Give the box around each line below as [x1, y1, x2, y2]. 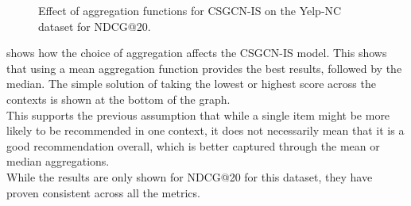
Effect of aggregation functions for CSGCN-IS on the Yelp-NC [38, 2, 342, 18]
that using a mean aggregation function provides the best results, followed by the [6, 59, 402, 76]
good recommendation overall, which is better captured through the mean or [6, 137, 380, 154]
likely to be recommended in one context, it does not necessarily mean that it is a [6, 122, 405, 139]
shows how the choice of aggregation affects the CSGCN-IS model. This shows [6, 44, 387, 61]
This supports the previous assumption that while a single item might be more [6, 106, 390, 123]
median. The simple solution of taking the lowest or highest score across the [6, 75, 376, 92]
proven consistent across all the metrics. [6, 184, 200, 200]
